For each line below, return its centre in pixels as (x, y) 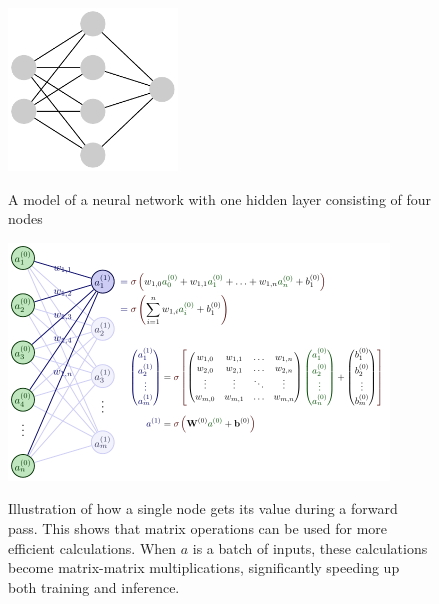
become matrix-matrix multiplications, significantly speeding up (204, 567)
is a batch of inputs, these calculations (310, 547)
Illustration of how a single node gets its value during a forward (203, 508)
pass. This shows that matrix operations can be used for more (198, 527)
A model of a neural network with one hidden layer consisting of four (220, 198)
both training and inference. (94, 586)
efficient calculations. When (92, 547)
